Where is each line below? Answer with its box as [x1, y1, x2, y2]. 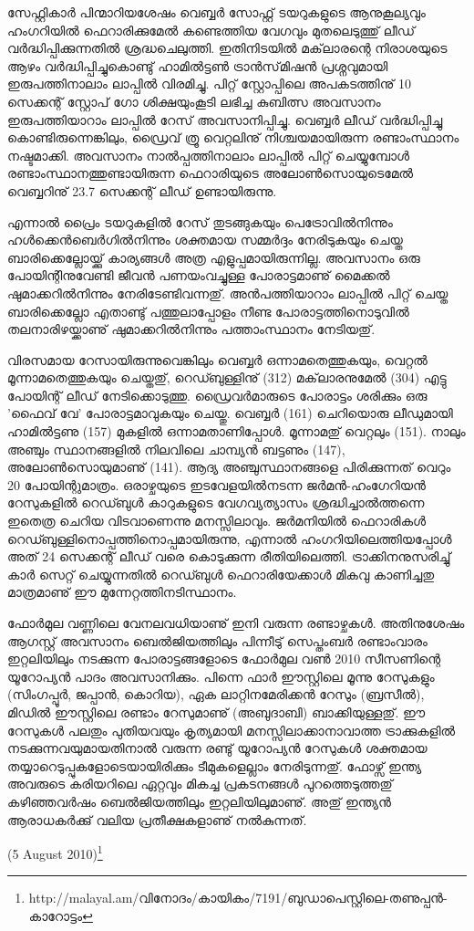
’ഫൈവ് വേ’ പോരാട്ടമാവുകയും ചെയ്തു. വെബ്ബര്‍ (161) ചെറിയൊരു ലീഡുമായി [7, 403, 453, 423]
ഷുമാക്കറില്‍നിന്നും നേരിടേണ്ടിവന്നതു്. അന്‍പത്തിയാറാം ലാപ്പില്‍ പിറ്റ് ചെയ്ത [7, 283, 448, 302]
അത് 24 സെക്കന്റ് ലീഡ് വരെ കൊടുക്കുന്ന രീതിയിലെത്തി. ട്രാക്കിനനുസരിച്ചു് [7, 547, 451, 566]
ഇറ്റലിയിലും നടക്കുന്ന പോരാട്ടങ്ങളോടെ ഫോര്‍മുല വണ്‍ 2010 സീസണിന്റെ [7, 649, 441, 668]
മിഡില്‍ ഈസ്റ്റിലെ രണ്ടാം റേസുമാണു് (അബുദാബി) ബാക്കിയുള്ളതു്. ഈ [7, 702, 426, 721]
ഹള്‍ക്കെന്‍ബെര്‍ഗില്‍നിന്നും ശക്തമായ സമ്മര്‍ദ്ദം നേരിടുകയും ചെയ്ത [7, 230, 403, 249]
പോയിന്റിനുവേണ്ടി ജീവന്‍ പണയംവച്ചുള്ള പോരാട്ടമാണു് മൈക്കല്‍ [7, 266, 390, 285]
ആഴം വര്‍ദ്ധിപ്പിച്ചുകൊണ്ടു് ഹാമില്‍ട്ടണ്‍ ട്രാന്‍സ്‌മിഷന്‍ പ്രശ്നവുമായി [7, 56, 388, 75]
